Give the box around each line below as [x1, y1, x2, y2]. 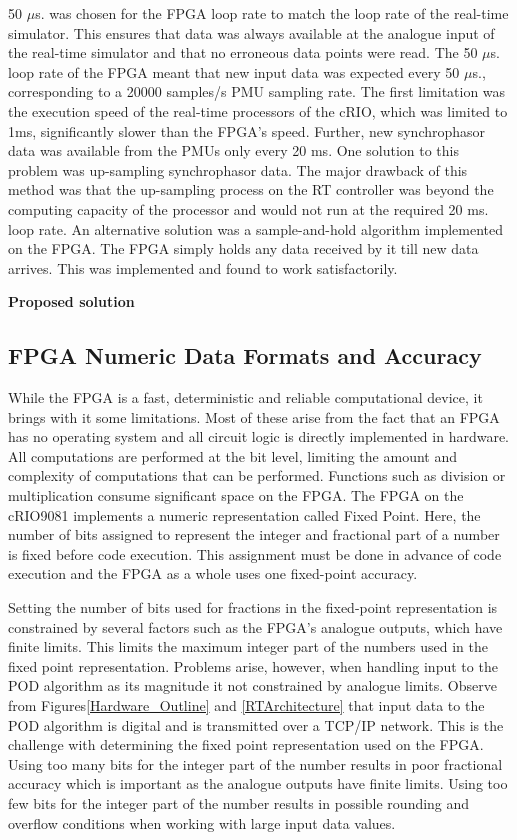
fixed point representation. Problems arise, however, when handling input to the [8, 655, 498, 676]
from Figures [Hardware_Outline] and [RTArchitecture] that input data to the [8, 695, 485, 716]
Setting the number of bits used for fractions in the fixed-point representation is [8, 597, 498, 618]
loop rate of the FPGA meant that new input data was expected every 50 [8, 61, 460, 82]
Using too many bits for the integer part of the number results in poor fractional [8, 753, 503, 774]
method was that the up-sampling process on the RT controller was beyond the [8, 179, 494, 200]
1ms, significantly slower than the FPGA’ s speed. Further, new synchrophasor [8, 120, 486, 141]
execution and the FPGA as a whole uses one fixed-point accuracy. [8, 563, 418, 584]
